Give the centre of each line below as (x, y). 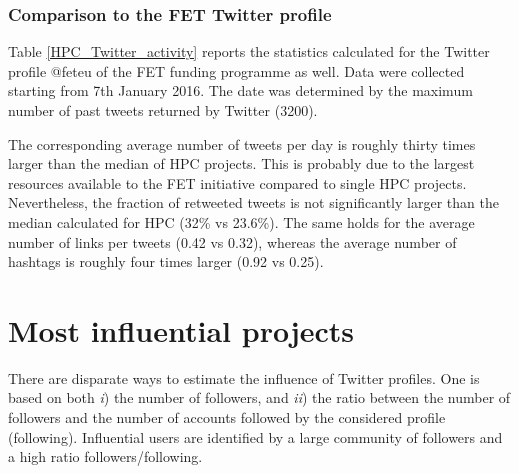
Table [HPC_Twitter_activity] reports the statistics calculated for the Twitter (249, 51)
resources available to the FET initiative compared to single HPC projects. (237, 182)
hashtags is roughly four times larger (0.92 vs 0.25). (166, 261)
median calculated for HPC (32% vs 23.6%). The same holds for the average (241, 221)
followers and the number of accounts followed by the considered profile (227, 417)
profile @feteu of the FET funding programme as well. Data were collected (236, 70)
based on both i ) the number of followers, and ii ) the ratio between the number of (259, 397)
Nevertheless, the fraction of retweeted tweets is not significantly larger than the (253, 202)
